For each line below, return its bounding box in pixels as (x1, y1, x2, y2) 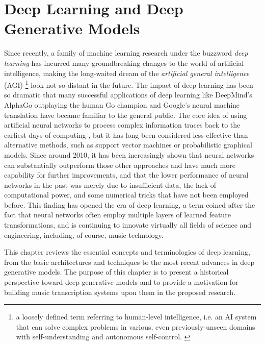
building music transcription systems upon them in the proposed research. (4, 286, 235, 297)
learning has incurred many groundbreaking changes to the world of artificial (4, 57, 244, 68)
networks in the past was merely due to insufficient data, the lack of (4, 179, 217, 190)
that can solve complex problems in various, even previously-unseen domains (16, 321, 255, 332)
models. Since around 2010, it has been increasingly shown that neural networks (4, 149, 254, 160)
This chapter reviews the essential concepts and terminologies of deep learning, (4, 247, 250, 257)
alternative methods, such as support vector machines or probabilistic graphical (4, 139, 252, 150)
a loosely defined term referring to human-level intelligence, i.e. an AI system (16, 311, 257, 322)
